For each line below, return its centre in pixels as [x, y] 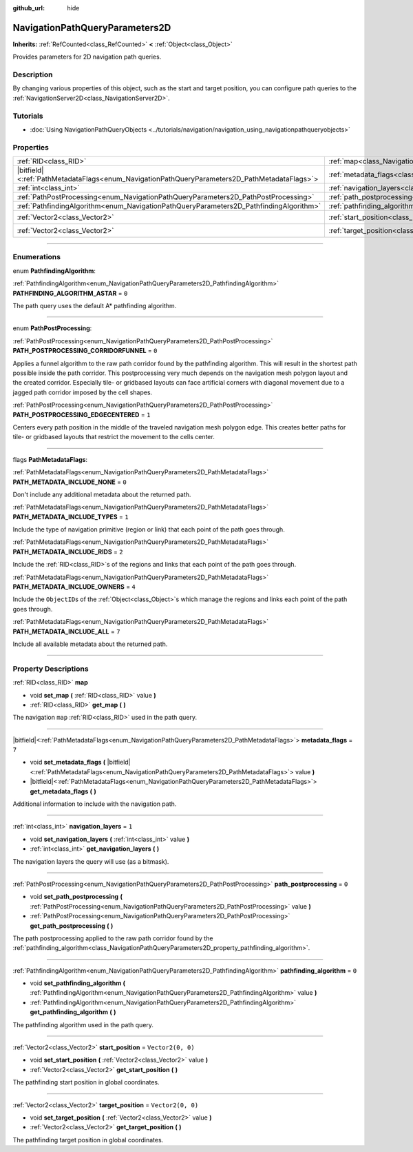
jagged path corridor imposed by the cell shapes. [83, 392]
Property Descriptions [51, 669]
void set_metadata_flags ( [68, 762]
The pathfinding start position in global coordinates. [86, 1082]
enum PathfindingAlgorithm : [54, 271]
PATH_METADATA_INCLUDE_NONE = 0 [70, 482]
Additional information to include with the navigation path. [95, 804]
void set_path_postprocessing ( [76, 897]
